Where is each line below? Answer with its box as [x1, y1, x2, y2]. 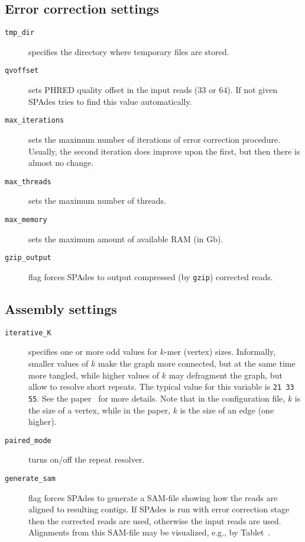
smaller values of [28, 357, 89, 369]
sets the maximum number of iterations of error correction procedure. [28, 133, 281, 145]
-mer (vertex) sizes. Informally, [164, 345, 276, 358]
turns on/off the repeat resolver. [28, 453, 145, 466]
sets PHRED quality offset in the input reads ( [28, 84, 198, 96]
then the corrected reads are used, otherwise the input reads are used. [28, 514, 281, 527]
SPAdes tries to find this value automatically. [28, 95, 192, 107]
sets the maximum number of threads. [28, 194, 166, 207]
